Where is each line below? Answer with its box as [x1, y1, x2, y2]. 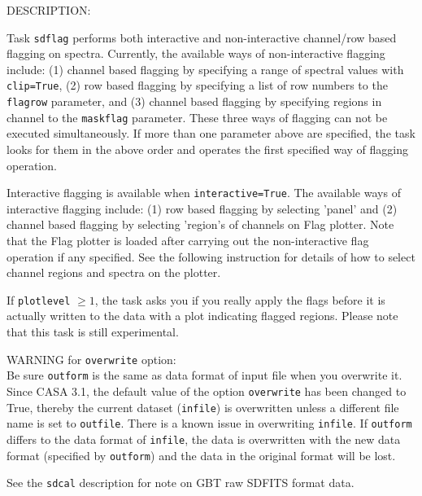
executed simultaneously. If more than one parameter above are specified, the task [7, 125, 415, 142]
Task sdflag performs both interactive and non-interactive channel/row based [7, 29, 397, 46]
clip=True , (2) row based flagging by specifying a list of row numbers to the [7, 77, 388, 94]
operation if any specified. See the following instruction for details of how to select [7, 248, 415, 265]
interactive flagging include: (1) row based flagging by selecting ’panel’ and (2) [7, 200, 398, 217]
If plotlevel [7, 291, 71, 308]
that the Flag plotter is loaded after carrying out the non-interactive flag [7, 232, 369, 249]
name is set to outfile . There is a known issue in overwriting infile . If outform [7, 415, 412, 432]
